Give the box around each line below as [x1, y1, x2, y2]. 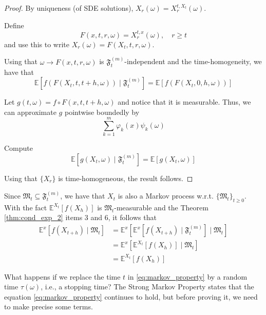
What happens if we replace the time [4, 271, 121, 282]
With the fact [4, 202, 47, 212]
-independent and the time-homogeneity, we [124, 56, 262, 67]
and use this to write [4, 38, 69, 49]
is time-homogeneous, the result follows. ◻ [58, 173, 193, 184]
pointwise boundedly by [64, 106, 140, 117]
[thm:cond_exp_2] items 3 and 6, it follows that [4, 212, 157, 223]
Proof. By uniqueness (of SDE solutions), [4, 3, 134, 13]
